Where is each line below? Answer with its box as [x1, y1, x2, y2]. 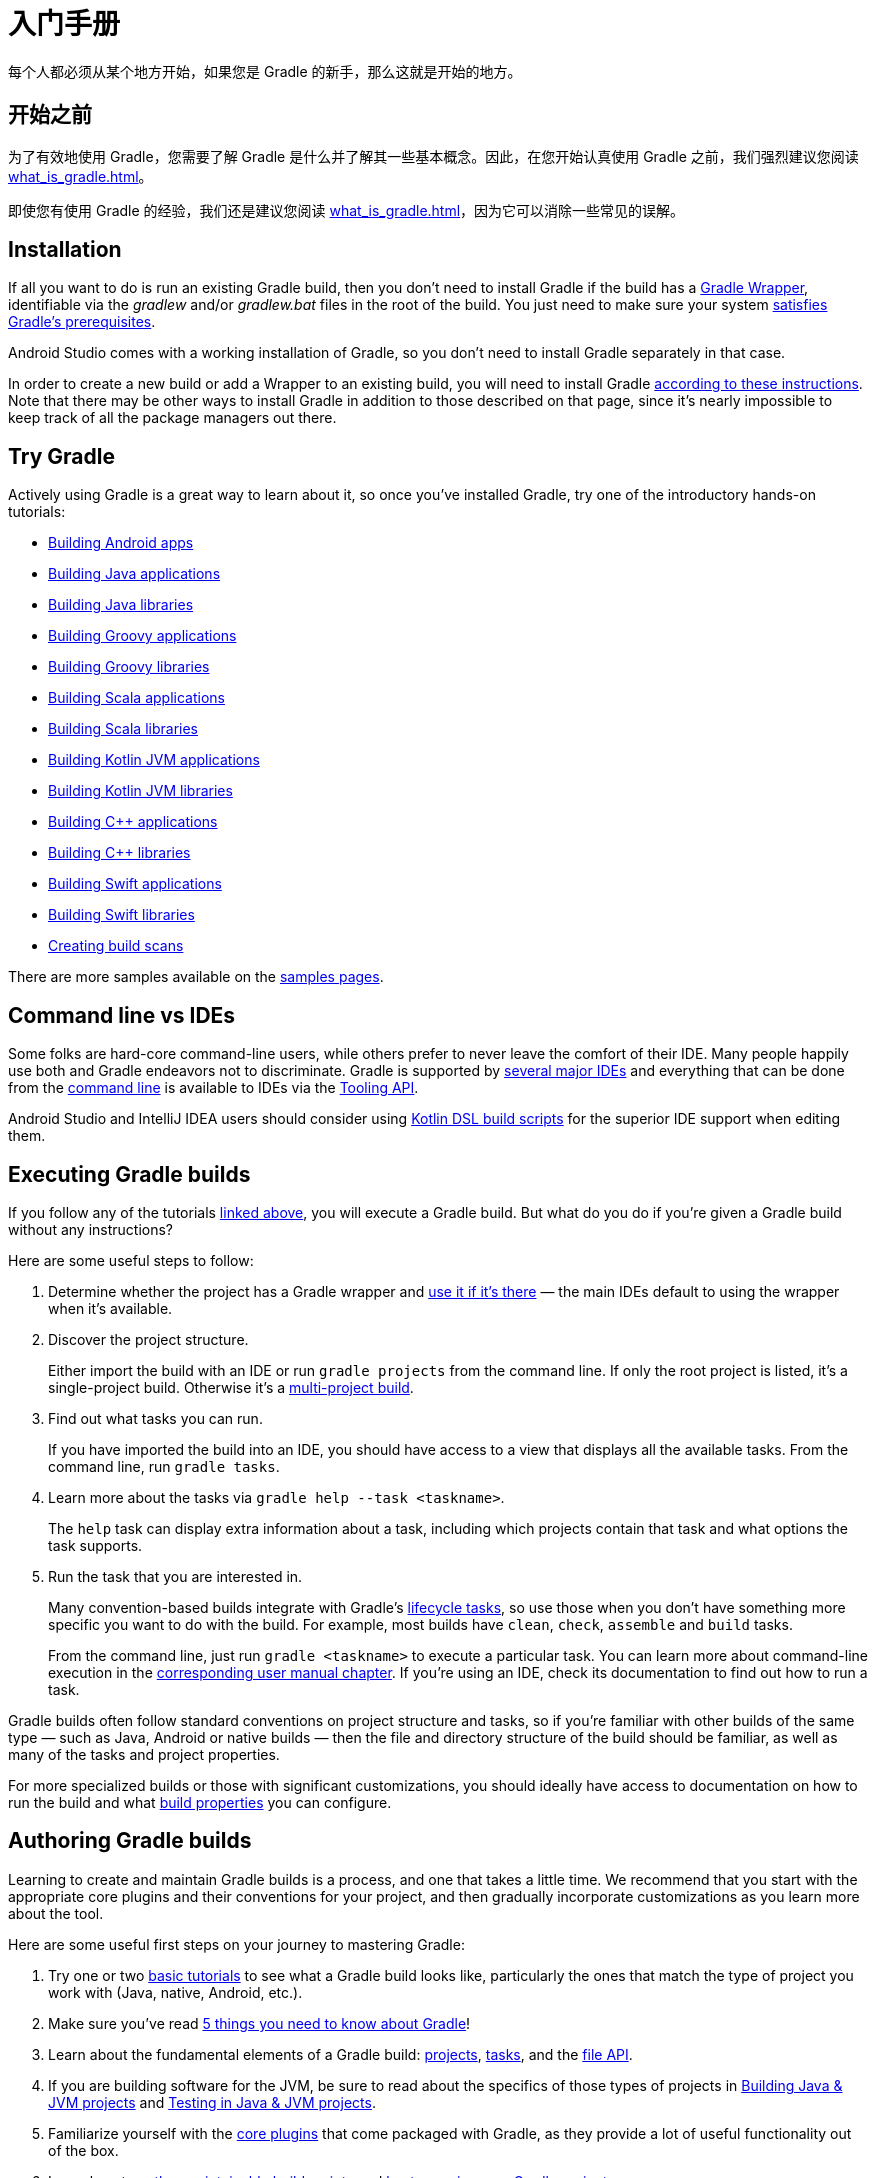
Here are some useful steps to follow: [8, 1251, 254, 1269]
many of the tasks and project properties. [8, 1745, 280, 1763]
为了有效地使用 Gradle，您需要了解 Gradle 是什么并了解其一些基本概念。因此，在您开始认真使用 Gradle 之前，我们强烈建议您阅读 [8, 147, 859, 165]
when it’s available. [48, 1299, 173, 1317]
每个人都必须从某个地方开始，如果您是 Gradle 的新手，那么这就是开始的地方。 [8, 62, 522, 80]
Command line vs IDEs [8, 1002, 236, 1028]
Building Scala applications [48, 689, 225, 707]
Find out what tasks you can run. [48, 1409, 263, 1427]
